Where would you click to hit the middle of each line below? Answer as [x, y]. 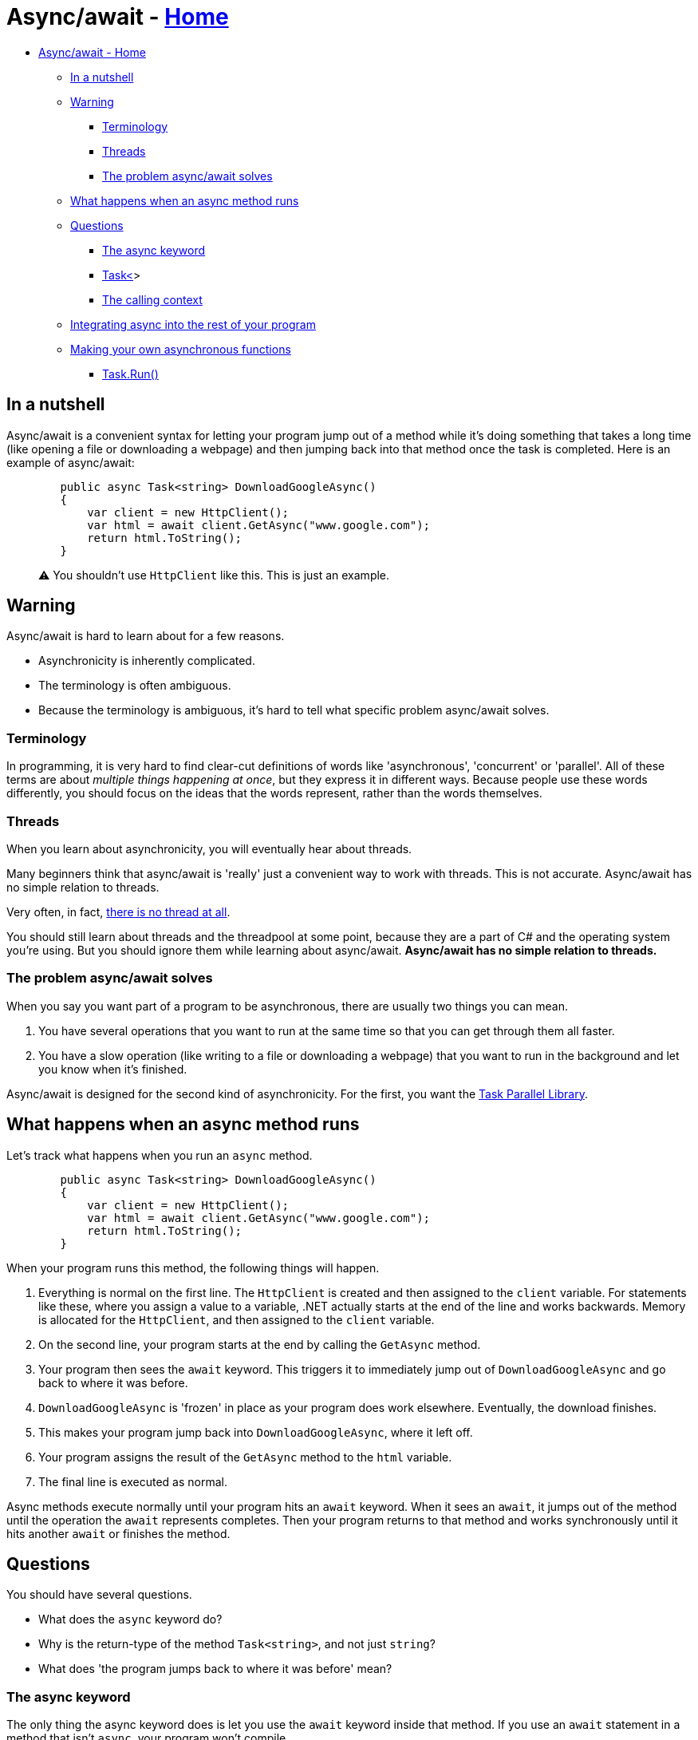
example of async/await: [71, 462]
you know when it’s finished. [113, 1069]
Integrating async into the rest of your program [193, 324]
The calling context [152, 299]
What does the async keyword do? [130, 1619]
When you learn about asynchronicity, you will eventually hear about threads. [209, 848]
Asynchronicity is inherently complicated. [147, 661]
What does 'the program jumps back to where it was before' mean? [215, 1669]
